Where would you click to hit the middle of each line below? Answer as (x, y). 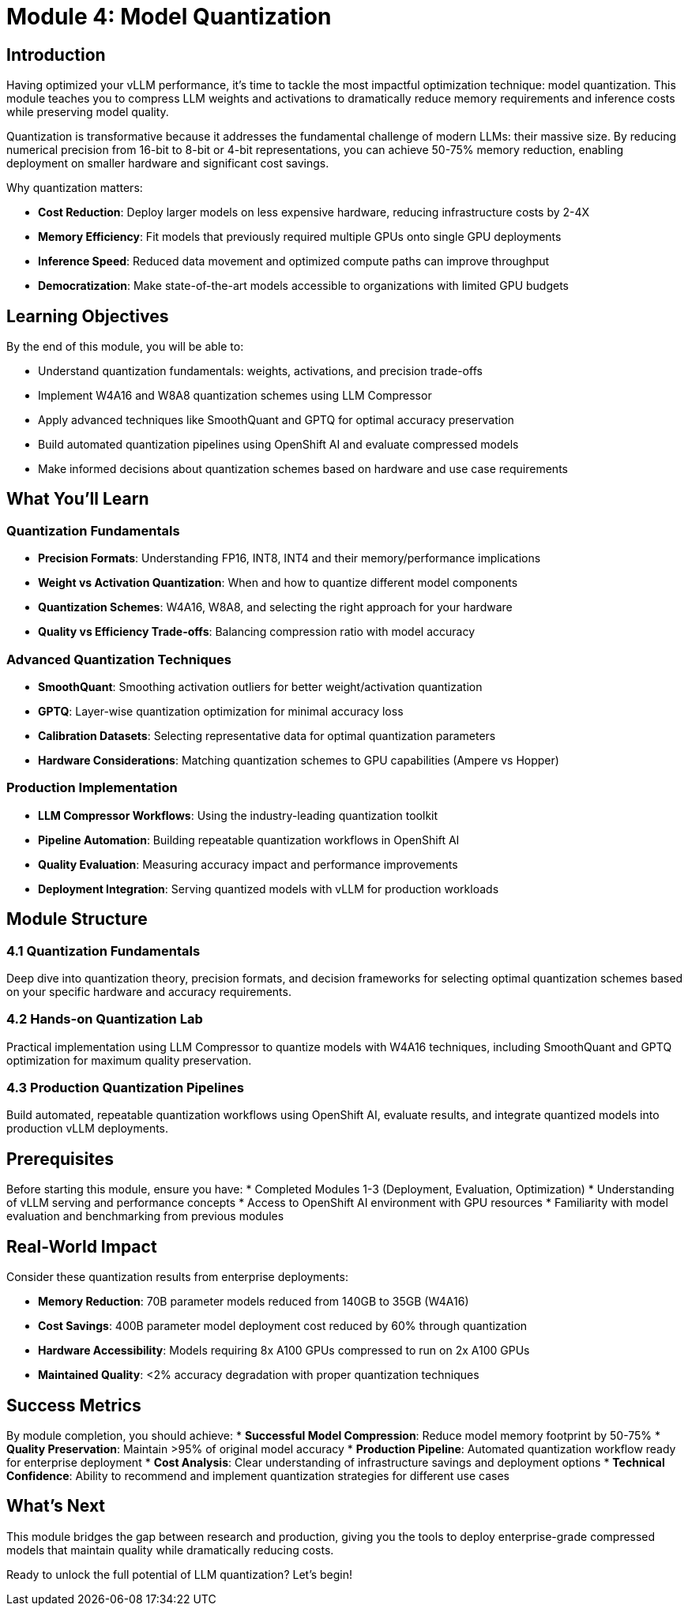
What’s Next (56, 1506)
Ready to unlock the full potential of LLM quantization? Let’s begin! (180, 1574)
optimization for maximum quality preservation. (129, 1060)
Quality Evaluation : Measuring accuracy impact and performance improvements (248, 864)
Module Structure (77, 919)
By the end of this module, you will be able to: (125, 347)
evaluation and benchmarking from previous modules (145, 1216)
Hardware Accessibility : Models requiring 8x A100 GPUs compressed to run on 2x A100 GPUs (284, 1351)
